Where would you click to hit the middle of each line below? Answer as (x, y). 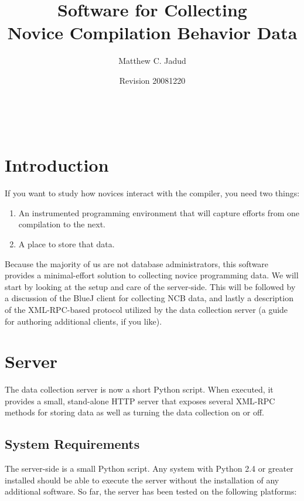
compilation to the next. (62, 224)
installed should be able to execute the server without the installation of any (142, 480)
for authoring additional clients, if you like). (83, 321)
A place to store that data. (66, 244)
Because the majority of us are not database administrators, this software (137, 263)
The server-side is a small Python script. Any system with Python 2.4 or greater (149, 468)
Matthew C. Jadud (152, 61)
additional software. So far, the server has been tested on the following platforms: (151, 491)
